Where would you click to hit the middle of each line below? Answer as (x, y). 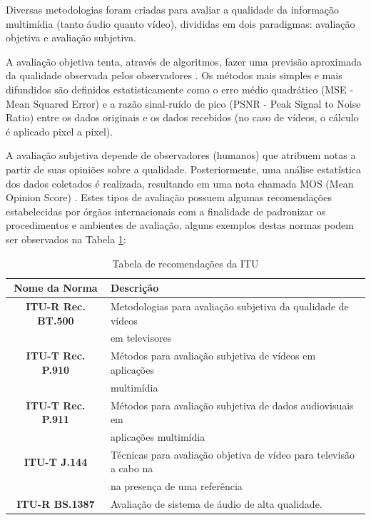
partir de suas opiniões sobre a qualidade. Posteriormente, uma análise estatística (183, 169)
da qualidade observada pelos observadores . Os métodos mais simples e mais (174, 75)
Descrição (134, 288)
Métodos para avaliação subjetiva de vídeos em (213, 356)
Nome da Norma (56, 288)
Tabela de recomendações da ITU (185, 263)
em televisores (141, 338)
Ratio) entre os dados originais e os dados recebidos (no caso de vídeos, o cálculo (182, 117)
